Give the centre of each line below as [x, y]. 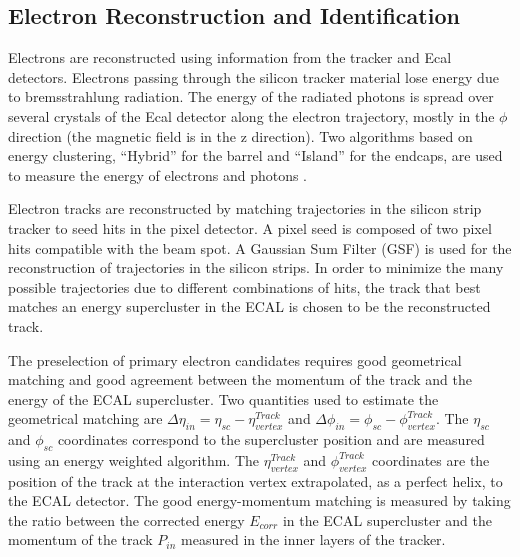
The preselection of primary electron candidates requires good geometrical [235, 359]
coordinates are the [431, 459]
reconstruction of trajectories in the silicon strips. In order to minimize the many [256, 267]
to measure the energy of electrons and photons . [158, 174]
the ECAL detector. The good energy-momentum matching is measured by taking [259, 500]
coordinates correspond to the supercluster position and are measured [271, 439]
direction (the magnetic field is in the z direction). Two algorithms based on [240, 135]
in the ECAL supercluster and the [387, 519]
